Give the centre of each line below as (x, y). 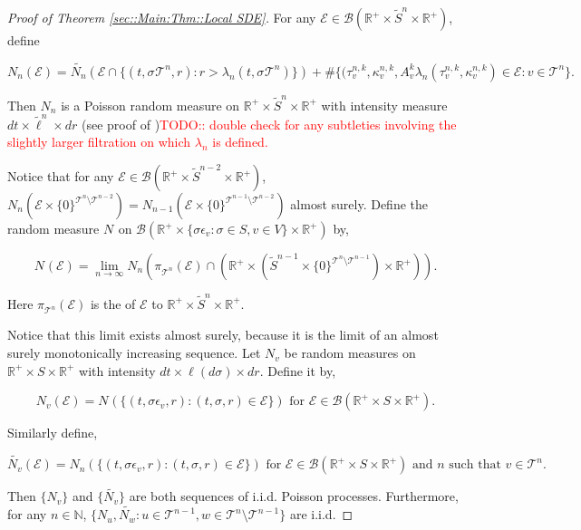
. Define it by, (298, 370)
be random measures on (350, 353)
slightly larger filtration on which (99, 142)
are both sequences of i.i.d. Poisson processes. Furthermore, (294, 496)
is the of (113, 303)
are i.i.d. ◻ (321, 514)
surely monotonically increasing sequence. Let (134, 353)
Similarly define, (53, 433)
